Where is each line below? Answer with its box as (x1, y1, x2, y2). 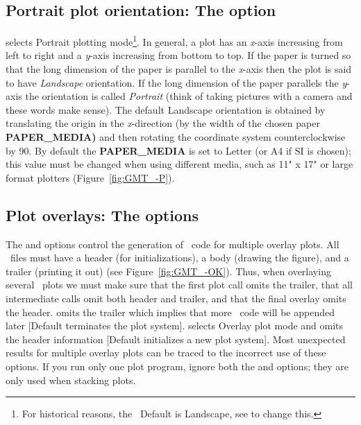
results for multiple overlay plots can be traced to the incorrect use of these (6, 345, 326, 360)
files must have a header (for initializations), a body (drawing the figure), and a (10, 250, 349, 265)
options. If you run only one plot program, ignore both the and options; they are (6, 358, 349, 373)
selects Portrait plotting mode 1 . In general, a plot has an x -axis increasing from (6, 33, 343, 49)
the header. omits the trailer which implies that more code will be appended (6, 304, 335, 319)
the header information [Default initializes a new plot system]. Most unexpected (6, 331, 346, 346)
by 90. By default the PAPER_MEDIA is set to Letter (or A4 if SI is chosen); (6, 143, 351, 157)
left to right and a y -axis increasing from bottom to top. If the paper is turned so (6, 48, 351, 62)
